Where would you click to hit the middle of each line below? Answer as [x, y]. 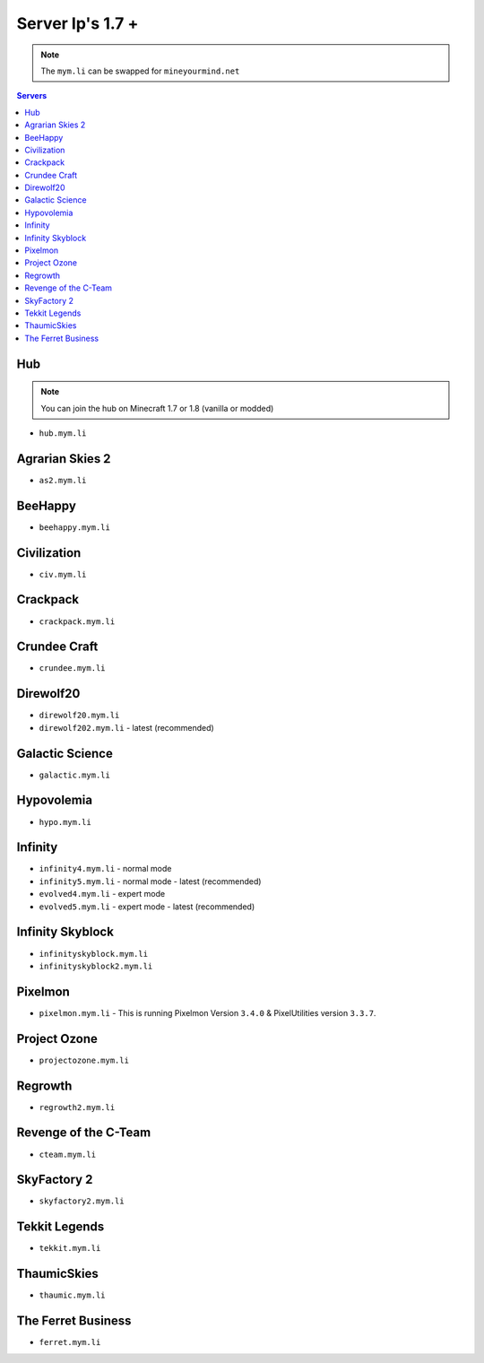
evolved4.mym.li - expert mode [102, 894]
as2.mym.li [63, 480]
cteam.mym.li [68, 1154]
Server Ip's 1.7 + [78, 23]
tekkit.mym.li [70, 1248]
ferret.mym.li [70, 1342]
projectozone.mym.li [84, 1060]
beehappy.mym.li [75, 527]
